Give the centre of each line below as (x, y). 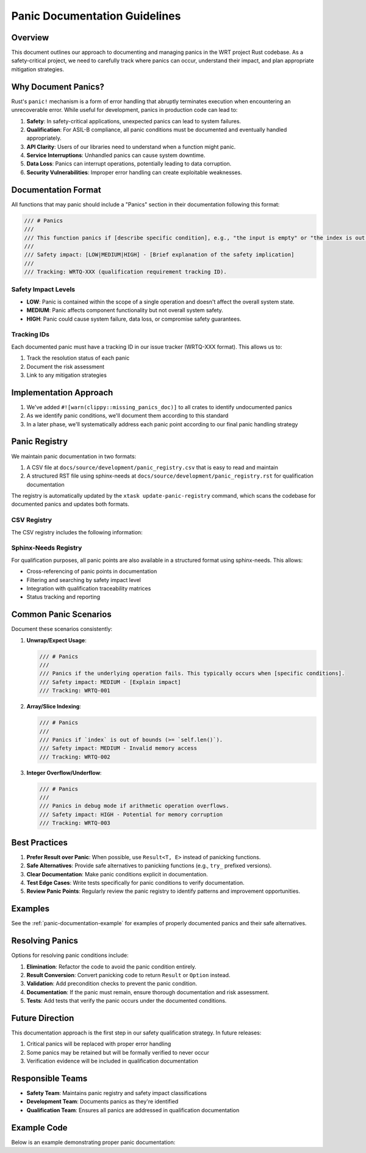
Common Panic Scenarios (62, 615)
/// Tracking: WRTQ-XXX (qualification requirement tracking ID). (125, 272)
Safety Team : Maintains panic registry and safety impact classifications (117, 1093)
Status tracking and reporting (63, 597)
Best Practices (40, 842)
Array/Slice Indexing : (54, 707)
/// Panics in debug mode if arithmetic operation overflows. (134, 806)
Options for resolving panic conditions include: (70, 955)
